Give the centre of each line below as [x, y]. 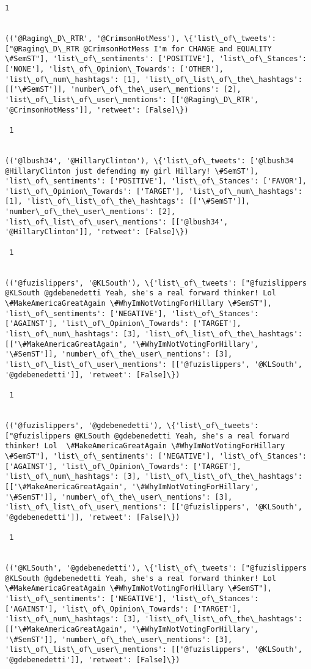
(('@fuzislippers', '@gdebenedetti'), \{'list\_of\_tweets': [132, 425]
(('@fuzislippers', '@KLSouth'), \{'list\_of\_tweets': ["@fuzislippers [156, 283]
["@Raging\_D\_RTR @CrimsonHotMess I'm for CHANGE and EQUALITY [138, 49]
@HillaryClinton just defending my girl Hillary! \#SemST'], [132, 171]
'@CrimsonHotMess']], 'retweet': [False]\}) [97, 110]
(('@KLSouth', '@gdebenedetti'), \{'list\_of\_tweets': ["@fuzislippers [156, 568]
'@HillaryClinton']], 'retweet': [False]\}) [97, 232]
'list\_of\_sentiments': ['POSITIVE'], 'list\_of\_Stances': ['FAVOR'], [156, 181]
